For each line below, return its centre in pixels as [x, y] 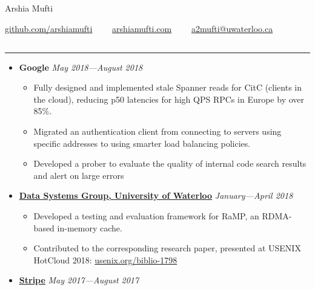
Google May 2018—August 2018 [81, 67]
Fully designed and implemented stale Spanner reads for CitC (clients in [168, 87]
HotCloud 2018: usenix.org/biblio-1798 [105, 259]
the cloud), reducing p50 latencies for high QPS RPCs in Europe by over [169, 99]
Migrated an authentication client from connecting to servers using [157, 131]
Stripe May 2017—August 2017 [79, 280]
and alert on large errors [79, 175]
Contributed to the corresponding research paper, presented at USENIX [167, 248]
